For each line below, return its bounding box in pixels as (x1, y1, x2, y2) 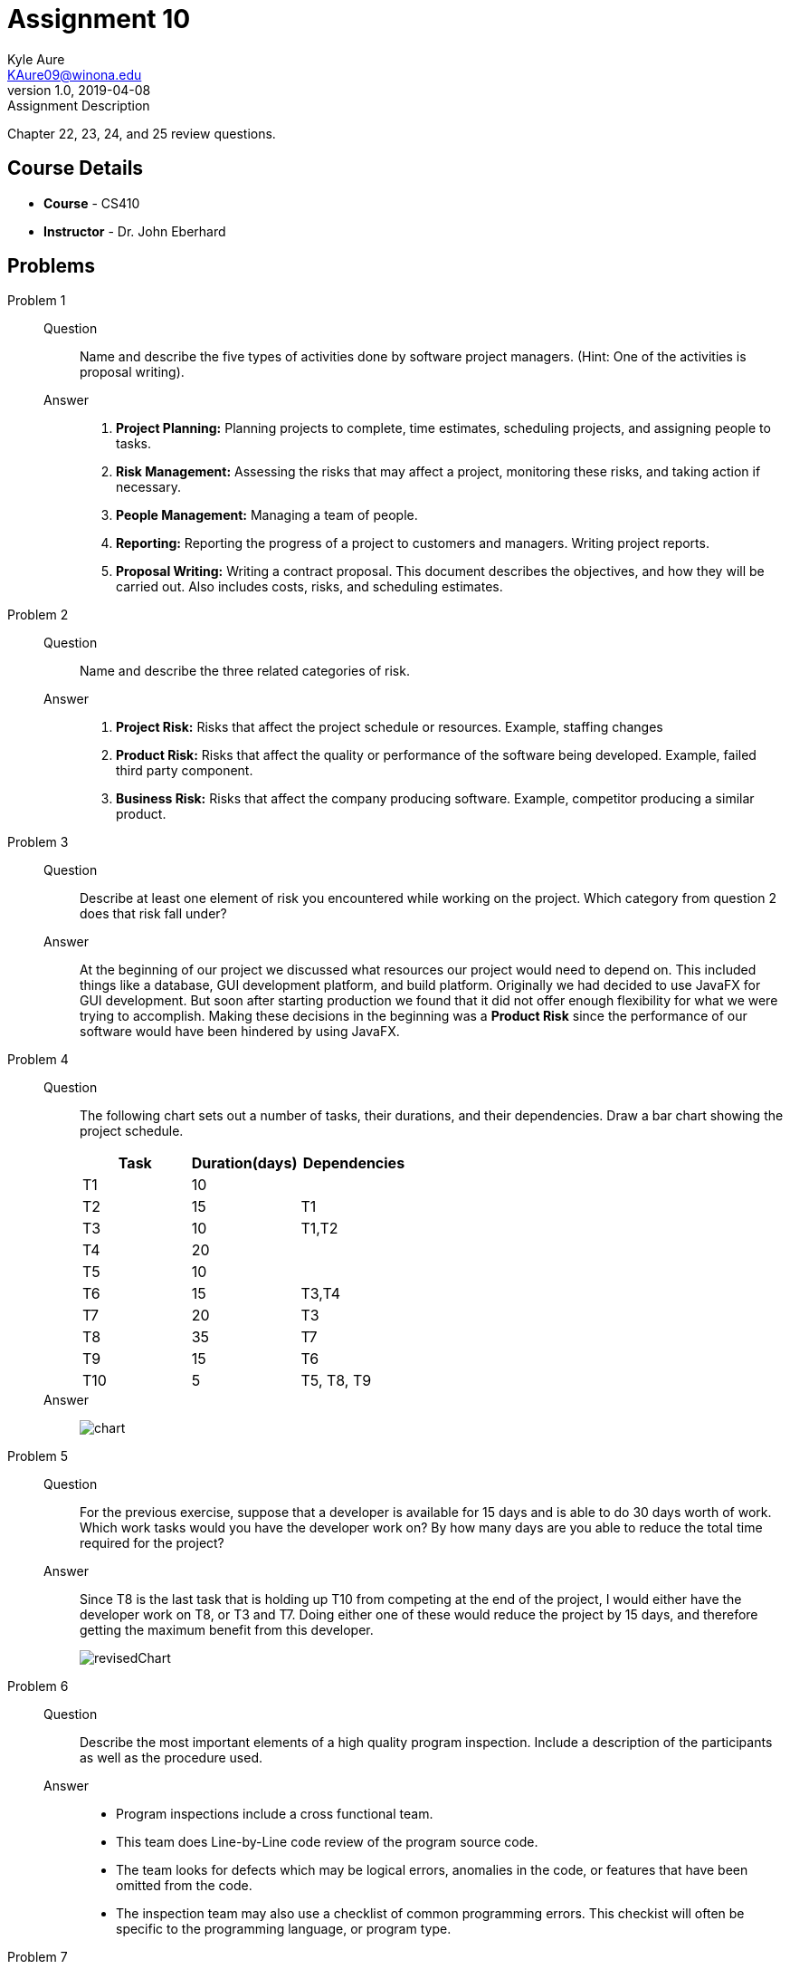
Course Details (7, 157, 144, 180)
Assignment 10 (7, 4, 191, 34)
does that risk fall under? (80, 906, 227, 922)
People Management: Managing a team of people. (116, 507, 418, 523)
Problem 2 (7, 607, 69, 623)
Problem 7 (7, 1949, 68, 1965)
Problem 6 (7, 1678, 69, 1695)
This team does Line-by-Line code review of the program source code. (116, 1834, 538, 1850)
